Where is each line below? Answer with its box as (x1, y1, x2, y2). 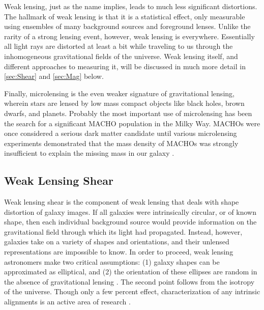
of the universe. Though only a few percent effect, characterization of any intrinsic (4, 286, 260, 297)
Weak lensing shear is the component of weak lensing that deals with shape (4, 196, 239, 207)
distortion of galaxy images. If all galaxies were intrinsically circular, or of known (4, 206, 257, 217)
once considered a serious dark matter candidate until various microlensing (4, 128, 237, 138)
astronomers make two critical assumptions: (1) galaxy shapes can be (4, 256, 220, 267)
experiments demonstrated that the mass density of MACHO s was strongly (4, 137, 239, 148)
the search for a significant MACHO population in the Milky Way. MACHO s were (4, 118, 260, 128)
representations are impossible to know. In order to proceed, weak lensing (4, 246, 233, 257)
